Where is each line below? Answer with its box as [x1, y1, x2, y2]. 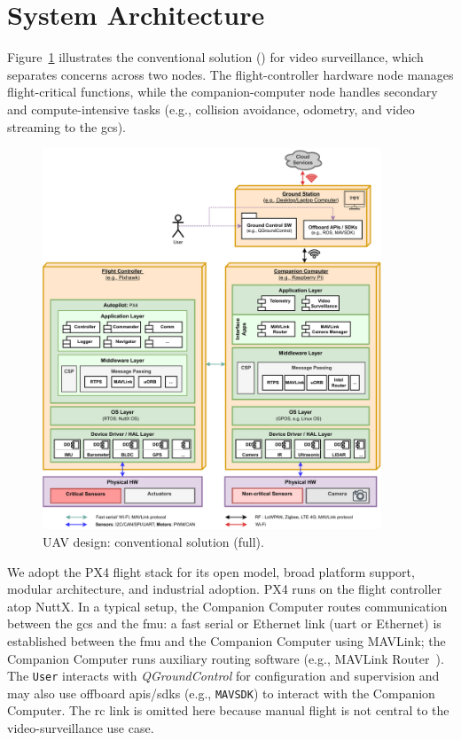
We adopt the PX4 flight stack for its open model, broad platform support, [7, 562, 415, 580]
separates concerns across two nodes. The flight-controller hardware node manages [7, 65, 454, 83]
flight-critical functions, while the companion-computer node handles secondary [7, 82, 438, 101]
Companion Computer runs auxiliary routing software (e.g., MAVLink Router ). [7, 649, 444, 667]
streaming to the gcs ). [7, 117, 126, 136]
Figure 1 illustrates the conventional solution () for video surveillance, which [7, 48, 424, 66]
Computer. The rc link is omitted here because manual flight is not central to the [7, 701, 449, 720]
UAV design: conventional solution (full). [43, 533, 264, 551]
